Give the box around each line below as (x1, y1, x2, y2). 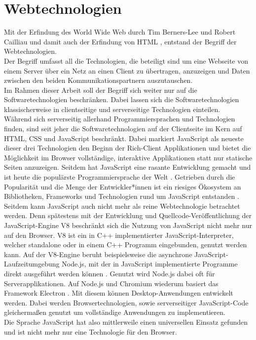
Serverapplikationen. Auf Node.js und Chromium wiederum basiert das (4, 278, 219, 288)
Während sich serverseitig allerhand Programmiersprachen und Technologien (4, 113, 235, 124)
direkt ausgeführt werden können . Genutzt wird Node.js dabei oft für (4, 268, 215, 278)
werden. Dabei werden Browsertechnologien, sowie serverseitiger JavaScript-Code (4, 297, 249, 307)
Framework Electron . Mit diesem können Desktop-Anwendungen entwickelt (4, 288, 233, 298)
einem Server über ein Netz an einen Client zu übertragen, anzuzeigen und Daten (4, 65, 250, 76)
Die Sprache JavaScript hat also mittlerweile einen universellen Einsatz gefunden (4, 316, 248, 327)
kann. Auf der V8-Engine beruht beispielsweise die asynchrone (4, 249, 192, 259)
